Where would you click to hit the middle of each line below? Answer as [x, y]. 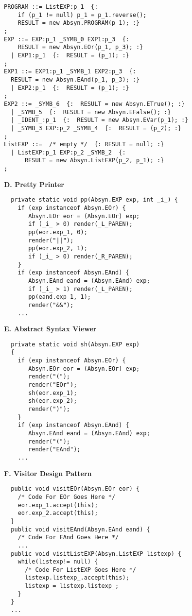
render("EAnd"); [54, 450]
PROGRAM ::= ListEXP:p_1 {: [51, 7]
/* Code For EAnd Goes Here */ [68, 538]
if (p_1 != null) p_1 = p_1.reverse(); [82, 15]
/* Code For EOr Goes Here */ [67, 497]
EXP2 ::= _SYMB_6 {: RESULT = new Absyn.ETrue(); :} [95, 104]
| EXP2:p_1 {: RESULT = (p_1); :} [70, 88]
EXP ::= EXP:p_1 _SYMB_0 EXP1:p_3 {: [67, 39]
